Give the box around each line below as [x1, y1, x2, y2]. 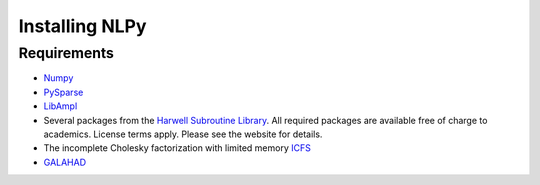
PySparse [43, 86, 84, 98]
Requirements [18, 44, 115, 62]
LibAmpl [43, 100, 78, 112]
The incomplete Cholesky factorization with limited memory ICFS [43, 142, 312, 154]
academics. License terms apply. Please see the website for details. [43, 128, 323, 140]
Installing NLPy [18, 15, 147, 37]
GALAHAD [43, 156, 87, 168]
